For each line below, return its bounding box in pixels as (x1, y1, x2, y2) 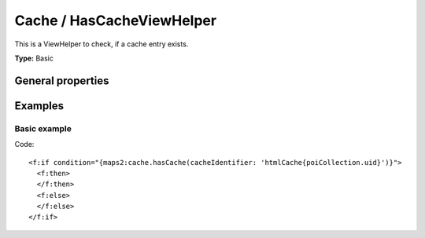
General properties (14, 74, 109, 87)
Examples (14, 99, 65, 112)
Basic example (14, 123, 72, 134)
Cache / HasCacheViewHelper (14, 12, 216, 29)
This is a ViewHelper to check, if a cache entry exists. (14, 39, 189, 49)
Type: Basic (14, 53, 54, 63)
